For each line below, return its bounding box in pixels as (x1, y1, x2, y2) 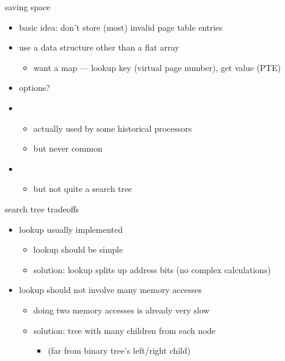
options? (19, 81, 50, 94)
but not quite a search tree (33, 182, 133, 195)
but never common (33, 142, 102, 155)
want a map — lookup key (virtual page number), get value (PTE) (33, 61, 281, 73)
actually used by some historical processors (33, 122, 192, 134)
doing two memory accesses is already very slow (33, 303, 210, 316)
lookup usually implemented (19, 223, 123, 235)
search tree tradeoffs (5, 202, 80, 215)
